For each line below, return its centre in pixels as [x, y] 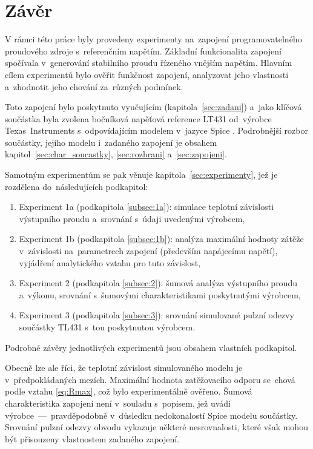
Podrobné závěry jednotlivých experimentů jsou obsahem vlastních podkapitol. [151, 347]
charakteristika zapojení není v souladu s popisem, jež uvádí [118, 403]
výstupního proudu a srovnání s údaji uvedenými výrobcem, [132, 218]
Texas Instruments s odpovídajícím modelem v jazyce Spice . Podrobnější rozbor [156, 130]
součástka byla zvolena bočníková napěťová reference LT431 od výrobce [138, 118]
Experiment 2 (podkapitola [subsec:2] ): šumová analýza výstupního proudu [158, 283]
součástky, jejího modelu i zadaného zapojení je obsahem [111, 142]
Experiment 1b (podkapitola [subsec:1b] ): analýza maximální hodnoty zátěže [161, 239]
